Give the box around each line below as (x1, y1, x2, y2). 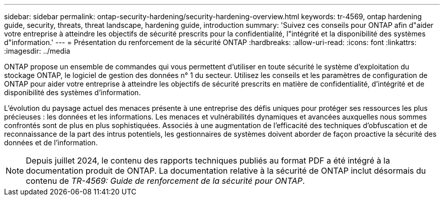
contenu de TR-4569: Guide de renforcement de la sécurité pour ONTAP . (26, 176, 305, 186)
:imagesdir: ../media (4, 47, 70, 55)
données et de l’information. (4, 138, 98, 147)
